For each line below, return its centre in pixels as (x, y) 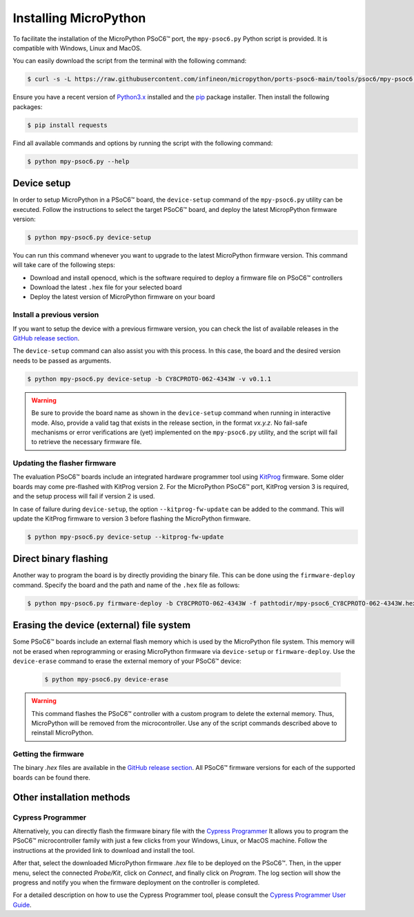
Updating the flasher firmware (65, 463)
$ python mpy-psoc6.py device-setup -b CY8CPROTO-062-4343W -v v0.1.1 (149, 379)
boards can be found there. (52, 778)
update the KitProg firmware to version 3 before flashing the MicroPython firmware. (132, 519)
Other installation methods (71, 797)
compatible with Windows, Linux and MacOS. (77, 48)
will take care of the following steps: (64, 265)
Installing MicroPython (79, 18)
